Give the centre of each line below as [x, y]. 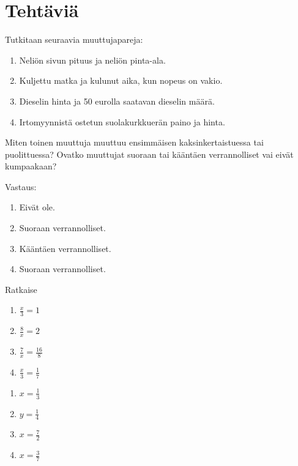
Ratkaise [21, 289]
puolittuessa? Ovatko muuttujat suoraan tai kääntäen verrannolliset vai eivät [149, 154]
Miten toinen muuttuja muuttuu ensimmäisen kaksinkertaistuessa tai [134, 142]
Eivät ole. [37, 207]
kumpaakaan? [31, 166]
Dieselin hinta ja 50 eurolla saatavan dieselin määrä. [117, 101]
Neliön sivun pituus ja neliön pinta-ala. [92, 60]
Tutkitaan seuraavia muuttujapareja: [74, 39]
